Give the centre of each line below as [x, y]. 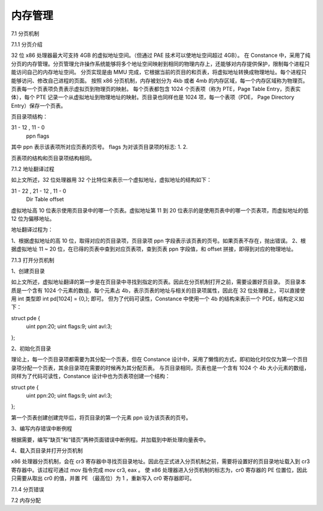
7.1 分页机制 [25, 34]
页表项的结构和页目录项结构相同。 [53, 158]
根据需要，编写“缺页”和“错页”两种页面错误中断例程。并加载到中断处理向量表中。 [110, 439]
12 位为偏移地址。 [33, 218]
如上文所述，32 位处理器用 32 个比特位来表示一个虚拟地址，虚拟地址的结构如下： [112, 180]
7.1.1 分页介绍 [27, 44]
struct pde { [26, 318]
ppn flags [38, 136]
